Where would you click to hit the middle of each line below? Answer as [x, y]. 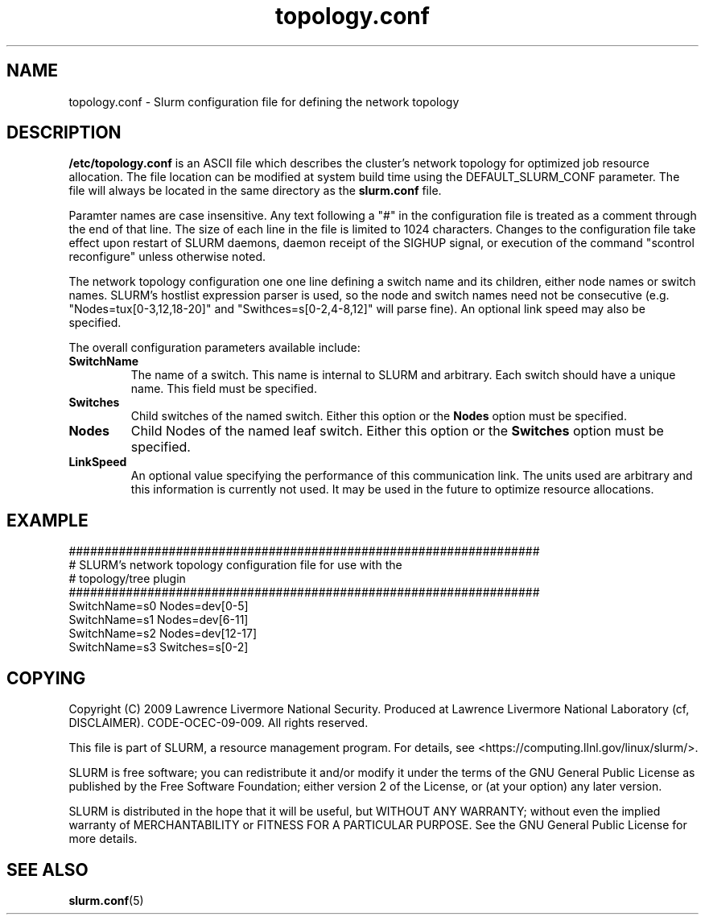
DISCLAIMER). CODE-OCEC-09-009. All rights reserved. [219, 723]
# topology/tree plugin [127, 579]
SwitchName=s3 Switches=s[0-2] [159, 647]
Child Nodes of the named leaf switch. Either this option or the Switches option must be [397, 431]
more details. [103, 839]
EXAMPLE [47, 520]
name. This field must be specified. [224, 389]
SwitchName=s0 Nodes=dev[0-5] [159, 606]
